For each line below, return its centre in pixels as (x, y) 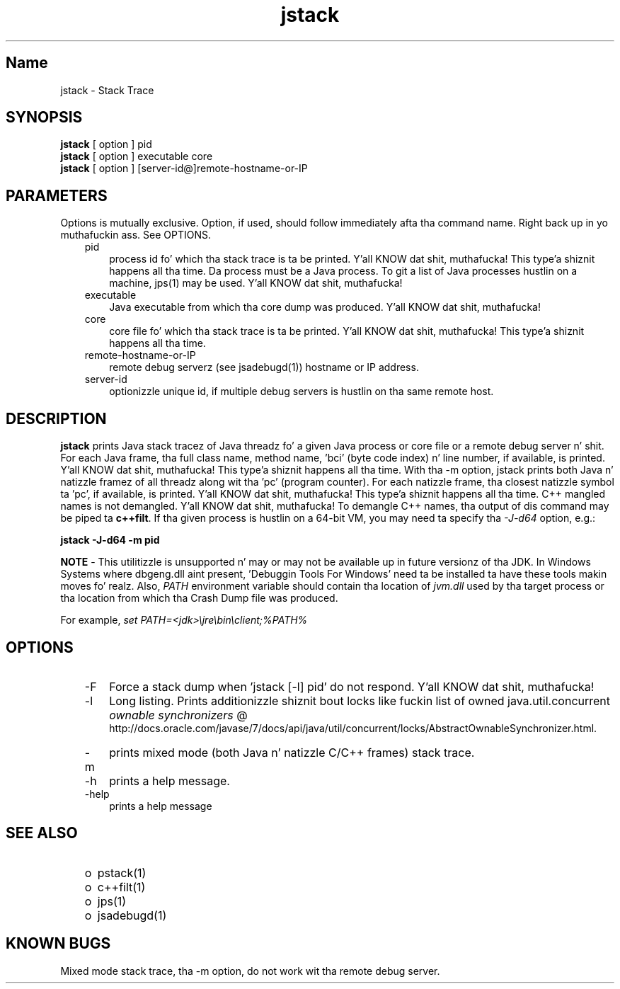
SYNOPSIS (44, 118)
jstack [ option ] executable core (137, 156)
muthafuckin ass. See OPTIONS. (136, 235)
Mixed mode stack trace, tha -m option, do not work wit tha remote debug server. (250, 971)
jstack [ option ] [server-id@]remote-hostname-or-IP (184, 168)
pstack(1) (122, 873)
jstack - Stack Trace (107, 90)
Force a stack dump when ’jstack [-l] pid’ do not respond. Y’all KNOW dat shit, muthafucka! (352, 686)
